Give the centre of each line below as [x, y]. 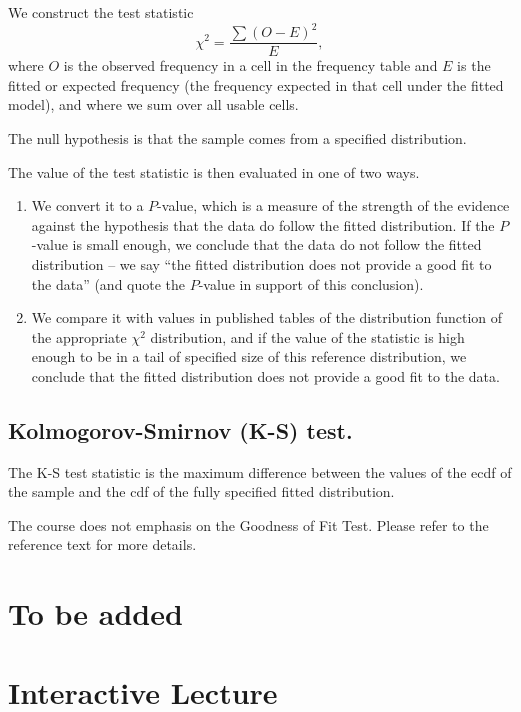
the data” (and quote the [108, 283]
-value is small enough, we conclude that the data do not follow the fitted [256, 244]
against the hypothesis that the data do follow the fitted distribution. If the [263, 224]
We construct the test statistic [101, 12]
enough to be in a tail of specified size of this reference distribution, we [249, 356]
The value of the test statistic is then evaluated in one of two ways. [214, 171]
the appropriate [79, 336]
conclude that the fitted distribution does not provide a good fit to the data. [265, 375]
